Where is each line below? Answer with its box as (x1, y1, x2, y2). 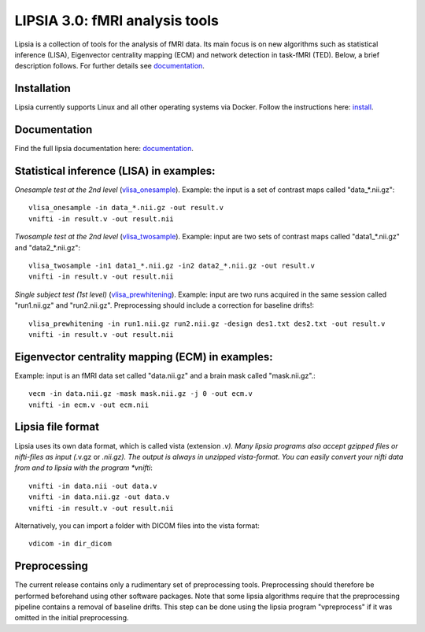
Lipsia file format (14, 420, 100, 434)
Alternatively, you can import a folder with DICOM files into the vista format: (14, 520, 260, 530)
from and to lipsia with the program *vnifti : (14, 463, 153, 472)
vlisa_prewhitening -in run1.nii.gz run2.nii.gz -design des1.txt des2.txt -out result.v (28, 319, 386, 328)
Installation (14, 82, 71, 95)
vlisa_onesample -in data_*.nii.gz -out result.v (28, 203, 224, 213)
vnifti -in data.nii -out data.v (28, 481, 157, 490)
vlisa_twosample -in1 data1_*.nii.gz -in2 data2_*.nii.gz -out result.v (28, 261, 315, 270)
